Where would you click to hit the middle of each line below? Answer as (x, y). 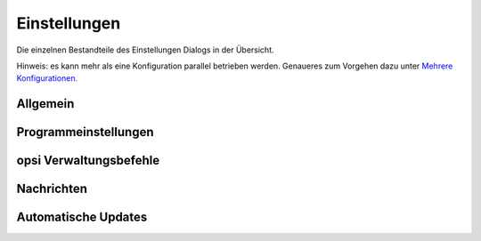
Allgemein (45, 104)
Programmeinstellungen (85, 132)
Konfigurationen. (47, 78)
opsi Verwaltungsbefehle (88, 161)
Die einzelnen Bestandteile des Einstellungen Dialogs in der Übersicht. (146, 50)
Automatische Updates (82, 217)
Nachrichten (52, 189)
